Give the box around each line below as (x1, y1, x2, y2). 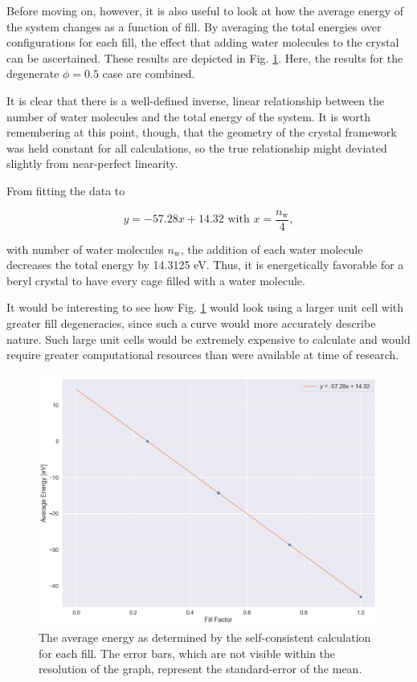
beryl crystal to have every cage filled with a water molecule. (6, 272, 305, 288)
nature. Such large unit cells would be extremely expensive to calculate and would (6, 330, 411, 347)
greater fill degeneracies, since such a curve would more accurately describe (6, 314, 376, 331)
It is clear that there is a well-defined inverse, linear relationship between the (6, 92, 385, 108)
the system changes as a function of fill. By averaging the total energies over (6, 18, 382, 35)
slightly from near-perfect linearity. (6, 155, 178, 172)
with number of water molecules (6, 240, 164, 257)
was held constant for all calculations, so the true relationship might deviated (6, 139, 387, 156)
